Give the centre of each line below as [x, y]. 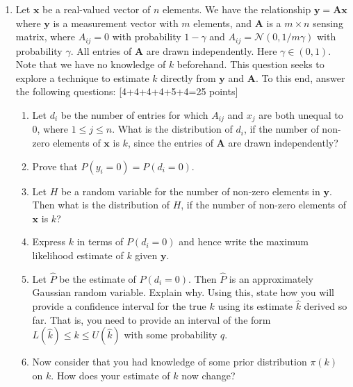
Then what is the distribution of [101, 205]
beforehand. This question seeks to [251, 64]
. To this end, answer [300, 77]
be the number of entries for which [134, 115]
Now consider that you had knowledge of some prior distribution [170, 362]
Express [49, 241]
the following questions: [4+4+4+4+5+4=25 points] [127, 91]
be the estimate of [98, 278]
